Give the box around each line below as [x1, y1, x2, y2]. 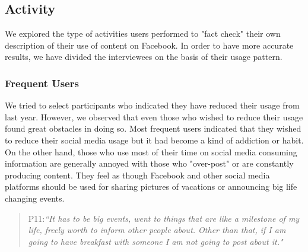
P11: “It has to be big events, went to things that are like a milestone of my [28, 212, 300, 224]
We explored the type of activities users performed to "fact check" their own [5, 27, 281, 40]
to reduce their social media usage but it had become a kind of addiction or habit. [5, 133, 304, 146]
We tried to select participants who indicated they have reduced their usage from [5, 99, 300, 111]
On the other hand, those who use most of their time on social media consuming [5, 145, 297, 158]
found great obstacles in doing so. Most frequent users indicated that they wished [5, 122, 301, 135]
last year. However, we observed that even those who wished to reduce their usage [5, 110, 303, 123]
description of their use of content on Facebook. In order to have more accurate [5, 39, 294, 51]
